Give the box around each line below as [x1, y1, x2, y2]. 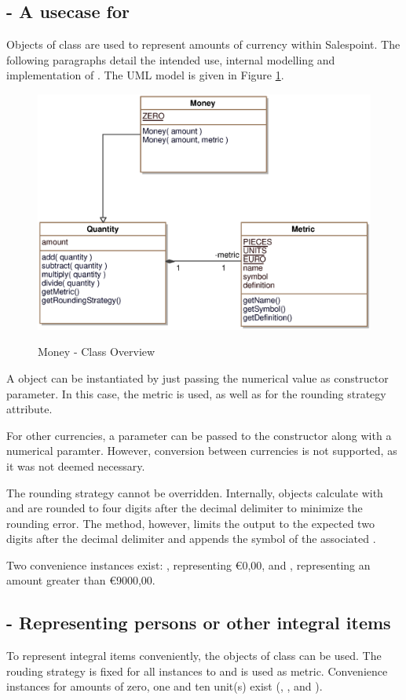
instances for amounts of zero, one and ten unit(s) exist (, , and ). [6, 678, 323, 695]
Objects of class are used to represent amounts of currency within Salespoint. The [6, 36, 401, 53]
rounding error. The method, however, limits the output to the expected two [6, 515, 375, 531]
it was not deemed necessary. [6, 457, 145, 474]
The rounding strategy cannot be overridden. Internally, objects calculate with [6, 484, 383, 500]
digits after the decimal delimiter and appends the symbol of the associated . [6, 530, 376, 547]
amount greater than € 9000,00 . [6, 572, 155, 588]
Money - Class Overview [38, 343, 155, 360]
